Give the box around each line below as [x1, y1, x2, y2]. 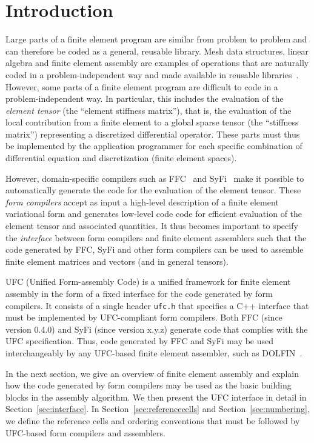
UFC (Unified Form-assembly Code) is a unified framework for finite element [5, 275, 291, 288]
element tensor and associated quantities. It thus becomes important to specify [5, 219, 298, 232]
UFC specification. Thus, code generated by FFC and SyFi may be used [5, 335, 274, 347]
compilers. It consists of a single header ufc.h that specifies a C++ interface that [5, 299, 309, 311]
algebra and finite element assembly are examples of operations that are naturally [5, 56, 309, 69]
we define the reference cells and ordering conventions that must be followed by [5, 415, 300, 427]
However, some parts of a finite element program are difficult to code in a [5, 80, 278, 93]
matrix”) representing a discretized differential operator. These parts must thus [5, 127, 300, 140]
